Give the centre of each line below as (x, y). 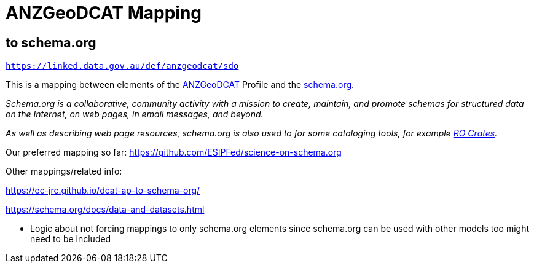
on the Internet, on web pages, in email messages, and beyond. (135, 114)
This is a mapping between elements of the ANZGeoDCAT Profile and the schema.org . (180, 85)
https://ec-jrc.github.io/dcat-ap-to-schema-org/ (103, 191)
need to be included (71, 239)
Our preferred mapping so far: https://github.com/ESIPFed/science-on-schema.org (174, 152)
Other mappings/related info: (64, 171)
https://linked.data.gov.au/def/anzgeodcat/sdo (122, 66)
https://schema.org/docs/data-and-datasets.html (105, 210)
